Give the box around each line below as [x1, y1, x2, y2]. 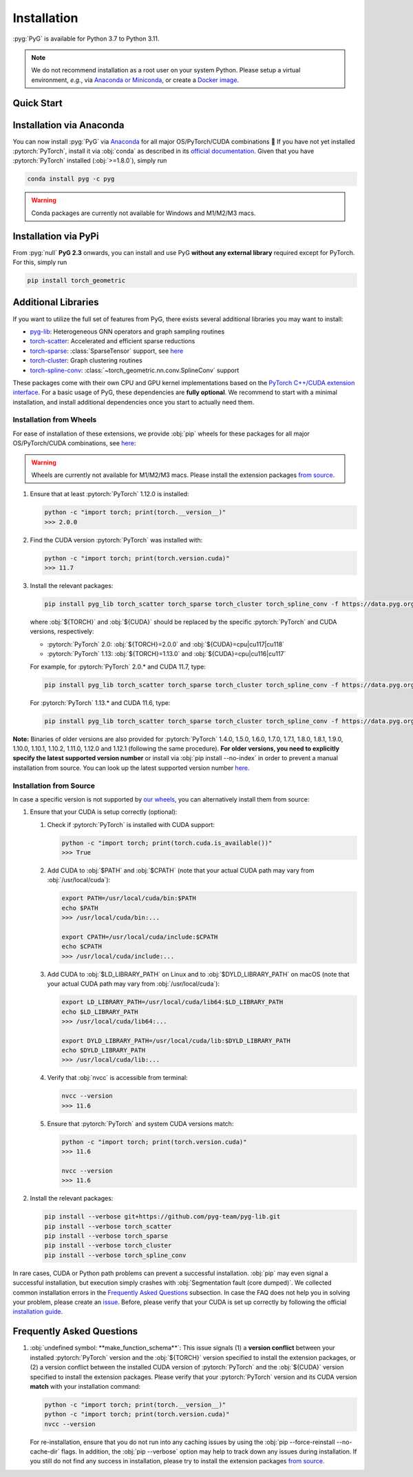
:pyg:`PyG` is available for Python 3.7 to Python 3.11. [12, 34, 160, 43]
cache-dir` [30, 1447, 60, 1456]
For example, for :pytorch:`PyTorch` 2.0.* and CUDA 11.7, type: [30, 662, 206, 671]
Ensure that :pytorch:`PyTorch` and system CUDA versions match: [47, 1119, 234, 1128]
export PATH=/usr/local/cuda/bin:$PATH [61, 895, 196, 902]
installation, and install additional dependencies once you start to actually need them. [12, 398, 255, 406]
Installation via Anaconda [12, 119, 125, 131]
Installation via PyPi [12, 230, 99, 242]
